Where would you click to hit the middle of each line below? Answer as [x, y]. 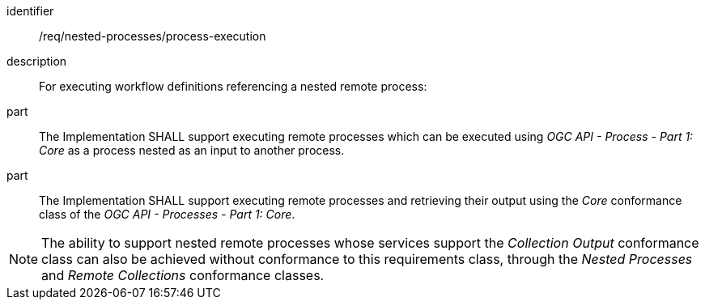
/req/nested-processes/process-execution [153, 36]
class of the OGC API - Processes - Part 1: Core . [167, 214]
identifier [30, 11]
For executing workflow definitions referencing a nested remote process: [233, 86]
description [37, 61]
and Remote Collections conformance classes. [183, 275]
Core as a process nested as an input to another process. [192, 150]
